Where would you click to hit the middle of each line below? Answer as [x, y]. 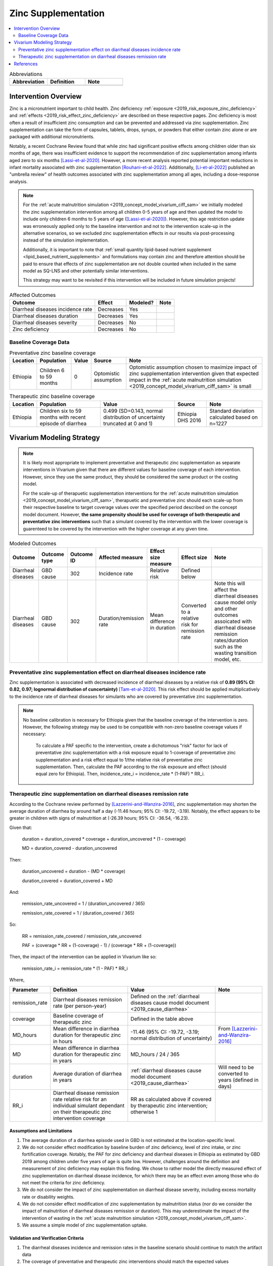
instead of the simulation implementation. [66, 240]
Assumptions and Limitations [41, 1131]
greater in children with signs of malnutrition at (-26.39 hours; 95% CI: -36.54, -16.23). [99, 818]
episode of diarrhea [63, 423]
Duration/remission [121, 618]
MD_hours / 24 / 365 [155, 1054]
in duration [163, 628]
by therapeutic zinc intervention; [169, 1105]
